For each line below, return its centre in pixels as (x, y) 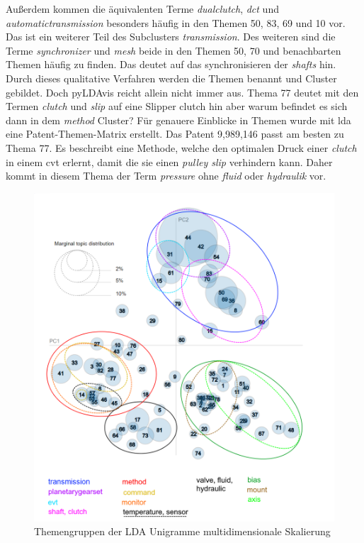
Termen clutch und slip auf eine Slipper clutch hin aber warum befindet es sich (177, 106)
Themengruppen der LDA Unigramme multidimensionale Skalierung (182, 531)
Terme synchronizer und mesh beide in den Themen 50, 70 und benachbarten (174, 50)
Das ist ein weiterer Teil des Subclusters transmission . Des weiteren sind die (171, 37)
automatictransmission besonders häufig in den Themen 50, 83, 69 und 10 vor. (176, 22)
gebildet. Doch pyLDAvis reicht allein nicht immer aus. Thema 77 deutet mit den (182, 92)
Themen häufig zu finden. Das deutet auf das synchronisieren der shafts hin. (171, 64)
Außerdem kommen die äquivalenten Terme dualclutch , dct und (142, 9)
